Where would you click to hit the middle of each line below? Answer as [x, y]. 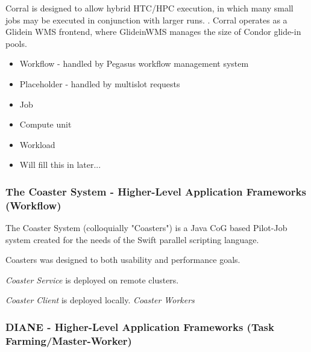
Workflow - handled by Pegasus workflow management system [134, 63]
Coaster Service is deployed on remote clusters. [92, 279]
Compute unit [46, 124]
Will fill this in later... [60, 165]
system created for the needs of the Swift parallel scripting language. [132, 239]
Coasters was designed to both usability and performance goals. [123, 260]
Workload [37, 144]
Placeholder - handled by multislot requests [100, 83]
